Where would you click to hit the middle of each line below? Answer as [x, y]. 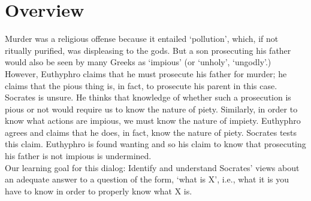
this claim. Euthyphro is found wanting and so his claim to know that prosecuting [155, 144]
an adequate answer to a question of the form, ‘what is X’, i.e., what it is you [147, 179]
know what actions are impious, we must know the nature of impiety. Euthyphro [153, 121]
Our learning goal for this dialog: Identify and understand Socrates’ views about [152, 167]
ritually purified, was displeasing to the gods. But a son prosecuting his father [148, 50]
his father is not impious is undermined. [78, 156]
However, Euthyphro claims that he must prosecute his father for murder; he [146, 73]
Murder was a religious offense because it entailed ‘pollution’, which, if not [142, 39]
